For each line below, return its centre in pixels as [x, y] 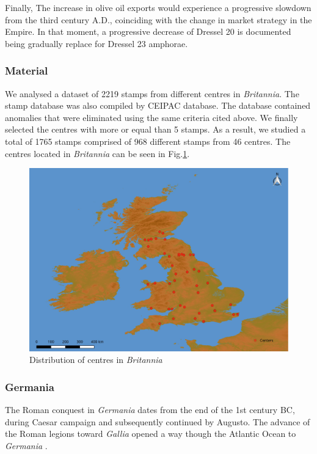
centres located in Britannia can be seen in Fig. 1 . [97, 153]
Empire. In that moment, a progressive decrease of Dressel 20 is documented [148, 31]
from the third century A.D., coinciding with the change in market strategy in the [158, 19]
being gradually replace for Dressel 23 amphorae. [97, 43]
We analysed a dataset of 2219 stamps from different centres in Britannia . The [152, 93]
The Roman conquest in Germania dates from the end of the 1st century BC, [150, 410]
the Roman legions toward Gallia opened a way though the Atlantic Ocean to [151, 434]
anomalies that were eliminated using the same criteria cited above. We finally [151, 117]
